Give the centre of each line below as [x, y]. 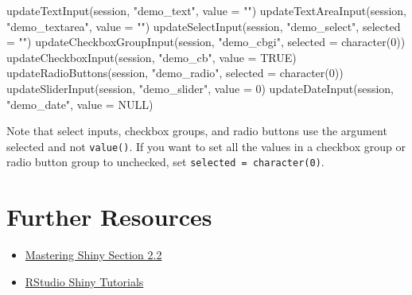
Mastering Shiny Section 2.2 [93, 255]
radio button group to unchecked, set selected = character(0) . [165, 162]
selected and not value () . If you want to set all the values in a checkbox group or [206, 146]
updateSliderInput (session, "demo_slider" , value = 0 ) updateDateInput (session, [200, 88]
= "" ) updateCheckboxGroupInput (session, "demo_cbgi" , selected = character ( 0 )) [206, 42]
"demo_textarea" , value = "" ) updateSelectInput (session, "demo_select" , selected [204, 26]
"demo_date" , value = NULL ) [80, 104]
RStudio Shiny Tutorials [84, 281]
